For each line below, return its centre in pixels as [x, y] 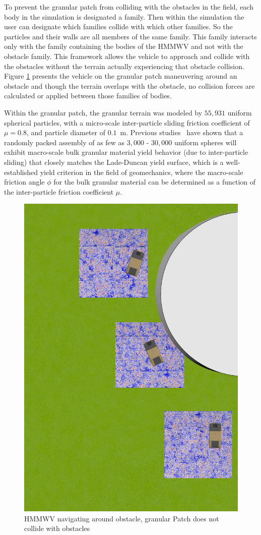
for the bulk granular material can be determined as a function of [155, 182]
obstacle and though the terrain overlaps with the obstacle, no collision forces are [129, 85]
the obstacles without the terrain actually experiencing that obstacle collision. [124, 66]
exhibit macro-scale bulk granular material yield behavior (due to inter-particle [126, 152]
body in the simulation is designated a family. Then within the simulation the [124, 16]
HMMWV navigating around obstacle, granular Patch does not [122, 518]
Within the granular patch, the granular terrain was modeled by [103, 112]
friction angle [24, 182]
